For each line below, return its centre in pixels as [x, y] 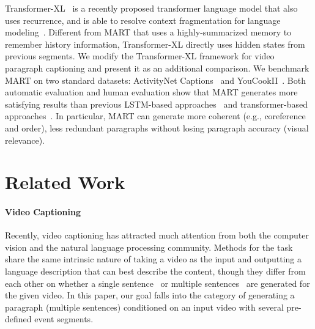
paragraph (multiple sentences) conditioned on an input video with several [144, 307]
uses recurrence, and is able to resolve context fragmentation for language [143, 20]
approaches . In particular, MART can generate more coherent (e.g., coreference [155, 116]
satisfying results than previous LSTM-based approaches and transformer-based [157, 104]
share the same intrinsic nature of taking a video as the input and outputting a [154, 259]
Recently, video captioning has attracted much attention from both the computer [157, 235]
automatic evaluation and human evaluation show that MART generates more [151, 92]
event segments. [64, 319]
